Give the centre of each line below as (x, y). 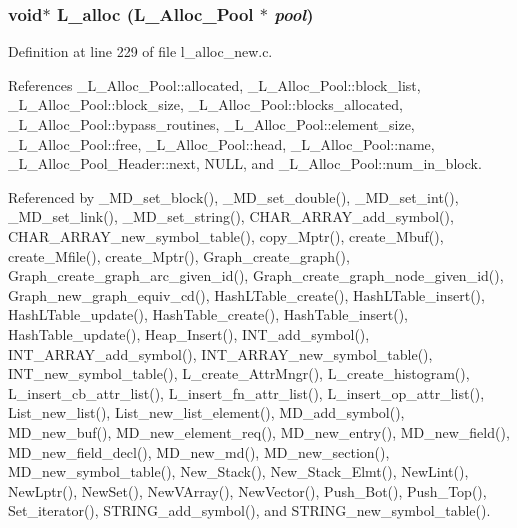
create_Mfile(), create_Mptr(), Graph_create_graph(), (179, 255)
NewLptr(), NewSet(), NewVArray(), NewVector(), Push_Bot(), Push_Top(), (247, 490)
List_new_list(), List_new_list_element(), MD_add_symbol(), (206, 412)
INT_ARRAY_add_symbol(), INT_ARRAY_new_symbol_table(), (220, 353)
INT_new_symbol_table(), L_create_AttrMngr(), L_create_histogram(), (239, 373)
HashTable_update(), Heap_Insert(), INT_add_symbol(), (189, 333)
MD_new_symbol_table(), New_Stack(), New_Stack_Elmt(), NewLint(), (238, 471)
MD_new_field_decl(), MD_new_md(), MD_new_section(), (199, 451)
